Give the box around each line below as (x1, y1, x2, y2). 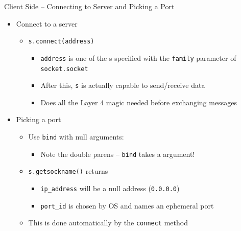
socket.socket (40, 65, 88, 73)
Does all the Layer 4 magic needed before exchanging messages (40, 97, 237, 107)
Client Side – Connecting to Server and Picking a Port (4, 1, 175, 11)
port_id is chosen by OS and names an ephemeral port (40, 200, 214, 211)
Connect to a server (16, 18, 78, 29)
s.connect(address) (28, 38, 94, 45)
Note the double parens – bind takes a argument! (40, 148, 195, 159)
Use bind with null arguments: (28, 131, 124, 142)
